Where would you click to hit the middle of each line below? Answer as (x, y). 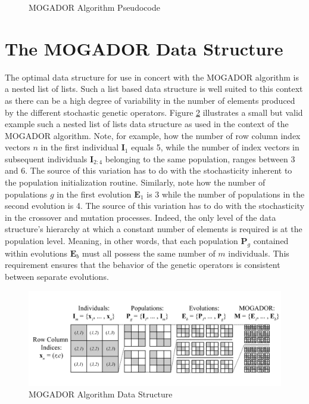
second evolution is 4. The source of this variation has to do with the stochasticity (155, 206)
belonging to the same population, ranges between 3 (200, 158)
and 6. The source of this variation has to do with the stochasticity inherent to (149, 170)
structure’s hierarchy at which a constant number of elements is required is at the (154, 229)
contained (271, 241)
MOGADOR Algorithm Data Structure (101, 394)
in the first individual (80, 147)
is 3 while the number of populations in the (226, 194)
